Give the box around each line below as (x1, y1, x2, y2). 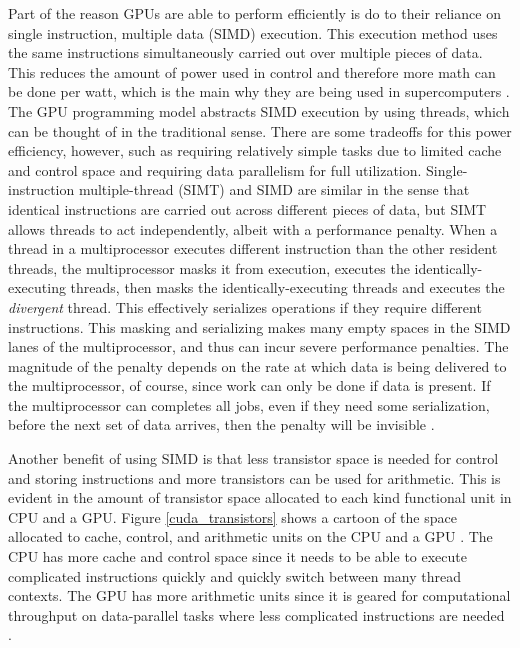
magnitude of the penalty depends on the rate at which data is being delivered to (8, 355, 507, 376)
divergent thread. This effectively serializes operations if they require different (8, 296, 482, 317)
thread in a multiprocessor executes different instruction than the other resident (8, 238, 498, 259)
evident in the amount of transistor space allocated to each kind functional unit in (8, 487, 512, 508)
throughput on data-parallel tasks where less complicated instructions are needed (8, 604, 505, 625)
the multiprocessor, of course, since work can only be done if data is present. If (8, 375, 491, 396)
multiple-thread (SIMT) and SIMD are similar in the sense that (78, 179, 470, 200)
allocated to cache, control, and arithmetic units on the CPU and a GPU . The (8, 526, 493, 547)
